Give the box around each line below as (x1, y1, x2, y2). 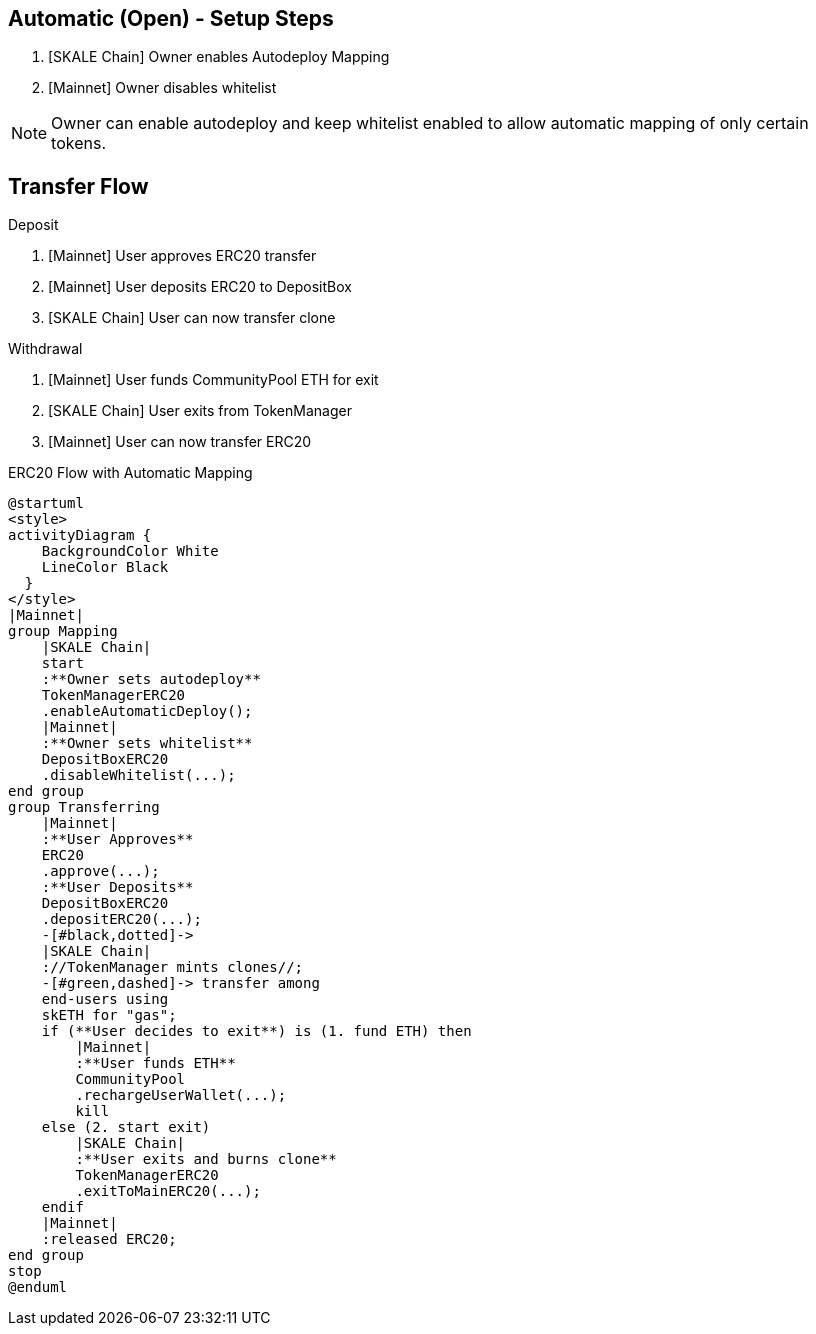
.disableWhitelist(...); (41, 767, 236, 784)
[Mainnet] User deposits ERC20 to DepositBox (48, 278, 352, 296)
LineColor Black (41, 559, 169, 576)
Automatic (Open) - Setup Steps (8, 6, 334, 31)
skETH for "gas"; (41, 1007, 177, 1024)
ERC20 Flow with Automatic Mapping (8, 464, 253, 482)
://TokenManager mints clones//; (41, 959, 304, 976)
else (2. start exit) (41, 1119, 211, 1136)
